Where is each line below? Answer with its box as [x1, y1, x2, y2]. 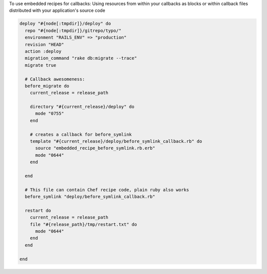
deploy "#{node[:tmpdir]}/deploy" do [19, 21, 111, 27]
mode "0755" [35, 111, 64, 116]
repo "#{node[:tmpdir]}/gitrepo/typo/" [25, 28, 122, 33]
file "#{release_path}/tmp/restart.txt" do [30, 222, 137, 227]
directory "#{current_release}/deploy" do [30, 104, 134, 110]
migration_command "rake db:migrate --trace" [25, 55, 137, 61]
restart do [25, 208, 51, 213]
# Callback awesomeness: [25, 76, 85, 82]
